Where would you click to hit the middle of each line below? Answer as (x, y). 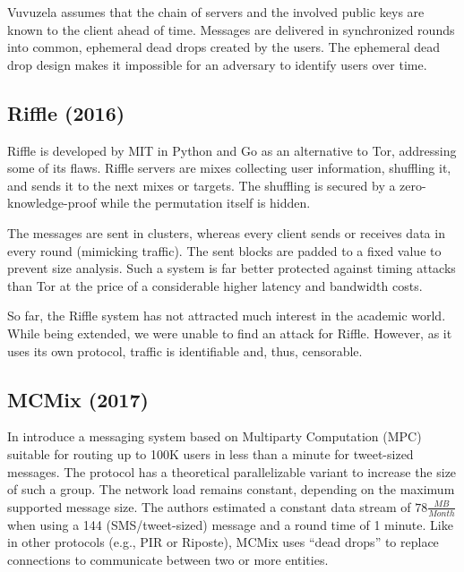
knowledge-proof (52, 203)
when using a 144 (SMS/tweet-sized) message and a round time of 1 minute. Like (230, 524)
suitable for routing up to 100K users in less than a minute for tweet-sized (211, 453)
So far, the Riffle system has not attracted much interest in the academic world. (227, 316)
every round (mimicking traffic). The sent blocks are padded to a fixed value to (224, 250)
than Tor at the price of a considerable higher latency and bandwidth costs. (215, 285)
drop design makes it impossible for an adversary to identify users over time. (217, 64)
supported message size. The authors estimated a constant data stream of (209, 506)
